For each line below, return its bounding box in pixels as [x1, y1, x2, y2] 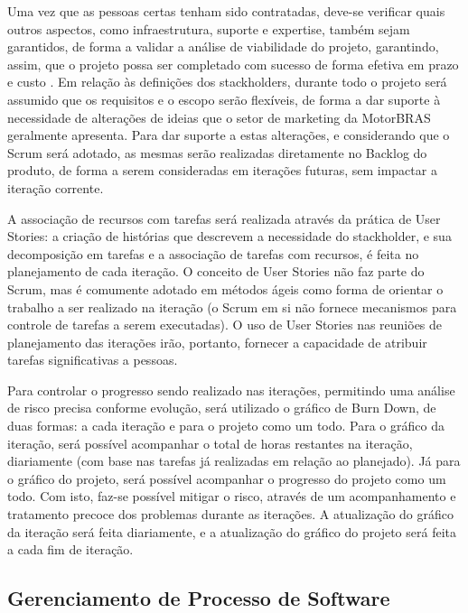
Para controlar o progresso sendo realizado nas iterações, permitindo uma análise [7, 380, 455, 399]
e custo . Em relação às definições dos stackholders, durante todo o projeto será [7, 72, 447, 91]
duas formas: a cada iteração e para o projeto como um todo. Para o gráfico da [7, 416, 445, 435]
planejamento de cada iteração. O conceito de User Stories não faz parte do [7, 262, 425, 281]
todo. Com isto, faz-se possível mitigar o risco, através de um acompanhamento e [7, 487, 456, 506]
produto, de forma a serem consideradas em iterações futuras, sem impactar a [7, 161, 437, 180]
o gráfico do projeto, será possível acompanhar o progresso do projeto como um [7, 469, 446, 488]
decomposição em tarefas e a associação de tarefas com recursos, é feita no [7, 244, 419, 263]
